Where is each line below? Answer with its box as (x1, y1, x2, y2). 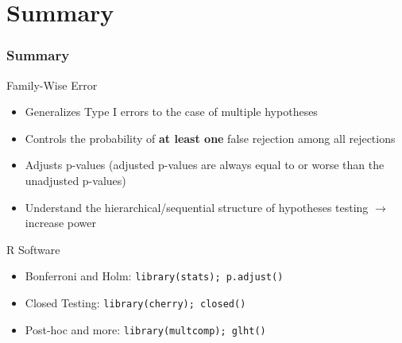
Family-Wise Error (6, 76, 98, 93)
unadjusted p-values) (25, 171, 126, 188)
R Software (6, 241, 60, 257)
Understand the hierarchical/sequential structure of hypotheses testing (25, 198, 369, 215)
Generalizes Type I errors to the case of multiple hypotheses (25, 103, 318, 120)
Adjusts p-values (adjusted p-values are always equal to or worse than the (25, 156, 385, 173)
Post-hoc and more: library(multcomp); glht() (25, 321, 266, 337)
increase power (25, 214, 96, 231)
